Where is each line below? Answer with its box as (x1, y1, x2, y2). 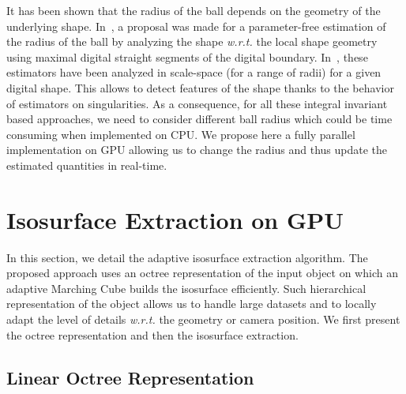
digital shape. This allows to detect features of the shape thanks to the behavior (6, 79, 394, 96)
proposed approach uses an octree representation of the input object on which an (6, 265, 398, 281)
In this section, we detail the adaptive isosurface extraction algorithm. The (6, 249, 368, 265)
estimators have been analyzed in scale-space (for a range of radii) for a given (6, 64, 382, 81)
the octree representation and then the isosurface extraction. (6, 326, 299, 343)
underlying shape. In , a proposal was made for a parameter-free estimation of (6, 17, 386, 34)
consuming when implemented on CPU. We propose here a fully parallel (6, 126, 355, 142)
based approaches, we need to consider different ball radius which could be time (6, 111, 393, 127)
